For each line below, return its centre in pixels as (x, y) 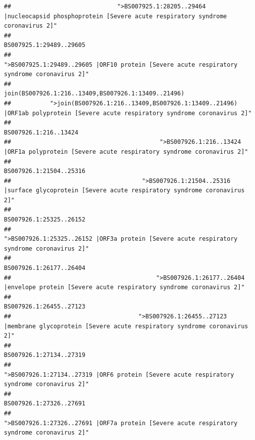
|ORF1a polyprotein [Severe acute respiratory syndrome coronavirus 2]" (126, 152)
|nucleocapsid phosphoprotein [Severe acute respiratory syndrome (116, 16)
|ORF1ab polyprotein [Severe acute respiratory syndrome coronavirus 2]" (128, 113)
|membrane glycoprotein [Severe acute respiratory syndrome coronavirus (126, 326)
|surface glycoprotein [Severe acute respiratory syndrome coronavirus (124, 191)
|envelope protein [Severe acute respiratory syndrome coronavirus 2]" (124, 287)
